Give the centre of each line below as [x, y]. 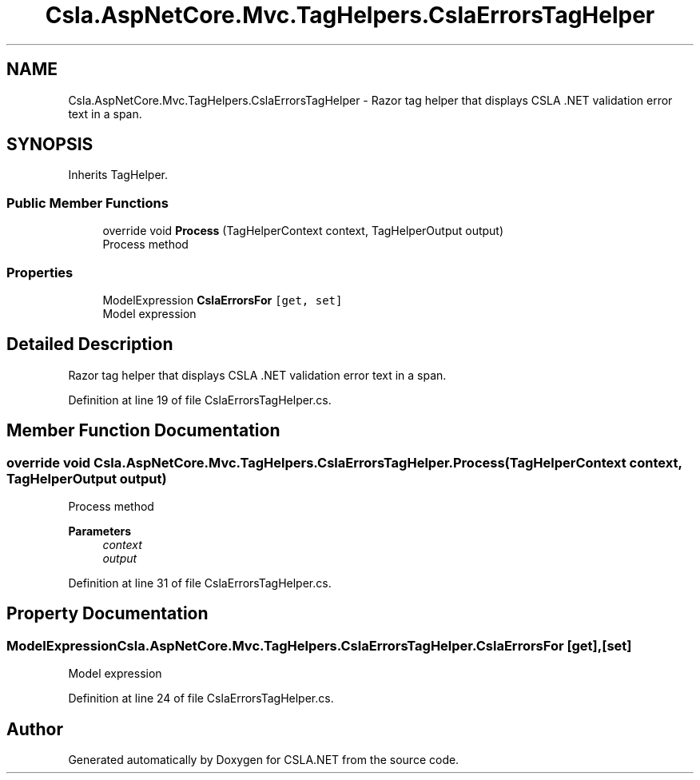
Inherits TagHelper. [118, 175]
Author [35, 729]
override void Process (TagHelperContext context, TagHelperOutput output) [303, 231]
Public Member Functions [87, 203]
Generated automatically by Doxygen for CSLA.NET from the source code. [264, 760]
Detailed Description [90, 344]
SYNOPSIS [50, 145]
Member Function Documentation [143, 431]
